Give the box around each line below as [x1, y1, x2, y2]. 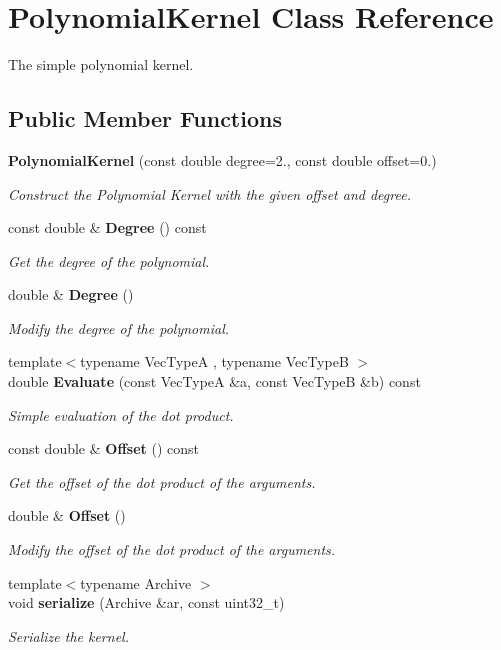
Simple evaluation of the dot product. [8, 404, 234, 425]
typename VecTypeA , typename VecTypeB [80, 351, 349, 372]
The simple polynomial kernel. [8, 54, 194, 75]
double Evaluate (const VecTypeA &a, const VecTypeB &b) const [8, 371, 421, 392]
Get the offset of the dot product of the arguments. [8, 471, 316, 492]
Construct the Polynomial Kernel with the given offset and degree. [8, 183, 411, 204]
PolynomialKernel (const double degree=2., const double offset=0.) [8, 149, 437, 170]
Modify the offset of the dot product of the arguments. [8, 539, 336, 560]
